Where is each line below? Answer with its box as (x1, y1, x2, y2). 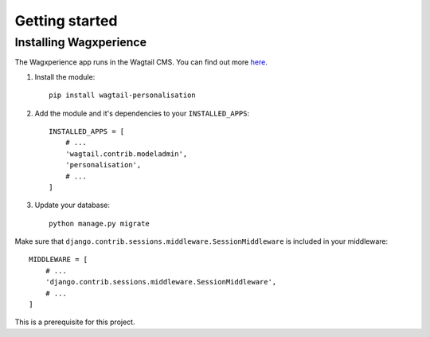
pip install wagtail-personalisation (49, 91, 197, 100)
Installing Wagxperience (14, 35, 147, 49)
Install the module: (34, 72, 96, 81)
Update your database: (34, 200, 111, 210)
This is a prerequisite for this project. (14, 317, 135, 327)
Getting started (14, 12, 118, 29)
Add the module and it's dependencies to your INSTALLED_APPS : (34, 108, 250, 118)
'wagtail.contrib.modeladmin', (64, 149, 188, 159)
